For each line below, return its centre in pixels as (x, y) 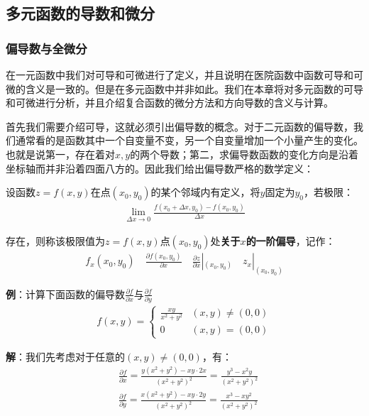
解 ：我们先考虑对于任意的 (65, 357)
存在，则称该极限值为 (55, 240)
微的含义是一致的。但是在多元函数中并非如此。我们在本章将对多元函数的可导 (184, 88)
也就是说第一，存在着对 (60, 154)
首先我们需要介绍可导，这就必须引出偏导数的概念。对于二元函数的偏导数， (180, 126)
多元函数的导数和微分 (80, 13)
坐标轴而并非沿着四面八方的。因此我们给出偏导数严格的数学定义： (160, 168)
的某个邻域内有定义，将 (205, 192)
